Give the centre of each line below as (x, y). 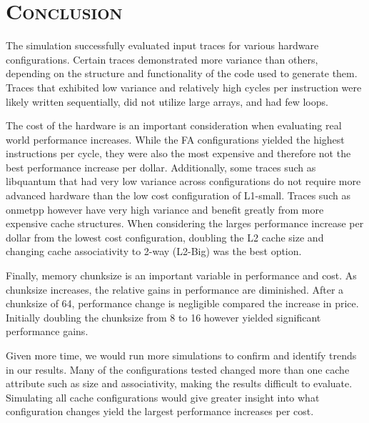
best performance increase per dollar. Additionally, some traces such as (161, 167)
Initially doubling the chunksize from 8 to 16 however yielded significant (163, 317)
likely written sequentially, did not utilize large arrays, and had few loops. (167, 101)
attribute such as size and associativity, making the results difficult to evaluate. (179, 383)
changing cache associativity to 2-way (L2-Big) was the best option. (154, 251)
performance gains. (47, 331)
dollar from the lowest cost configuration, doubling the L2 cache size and (165, 237)
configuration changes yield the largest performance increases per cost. (160, 411)
